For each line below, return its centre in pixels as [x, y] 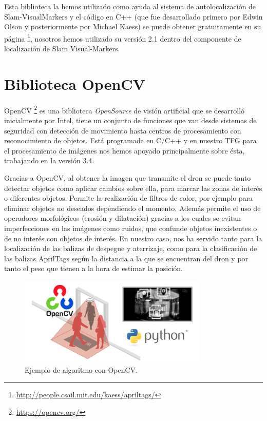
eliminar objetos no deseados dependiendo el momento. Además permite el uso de [132, 208]
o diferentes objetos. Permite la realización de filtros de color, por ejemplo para [129, 198]
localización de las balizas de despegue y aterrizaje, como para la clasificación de [131, 248]
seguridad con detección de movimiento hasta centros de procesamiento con [123, 130]
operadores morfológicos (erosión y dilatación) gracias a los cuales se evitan [123, 218]
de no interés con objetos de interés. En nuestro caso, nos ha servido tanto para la [133, 238]
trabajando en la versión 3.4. [49, 160]
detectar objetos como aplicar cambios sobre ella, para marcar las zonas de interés [133, 188]
